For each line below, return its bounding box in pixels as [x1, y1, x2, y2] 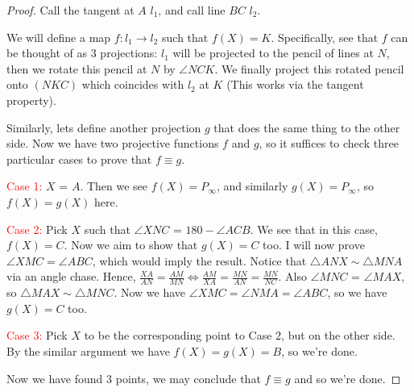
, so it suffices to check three [259, 135, 399, 152]
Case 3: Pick [6, 327, 68, 344]
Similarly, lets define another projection [6, 119, 201, 136]
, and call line [158, 2, 226, 18]
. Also [278, 268, 308, 285]
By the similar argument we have [6, 342, 170, 359]
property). [6, 91, 56, 108]
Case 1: [6, 177, 43, 194]
